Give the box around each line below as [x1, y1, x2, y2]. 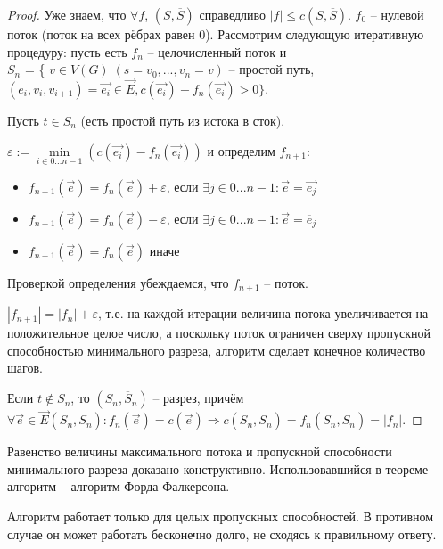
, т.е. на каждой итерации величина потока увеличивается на [97, 304, 429, 323]
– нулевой [370, 5, 424, 23]
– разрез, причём [152, 389, 244, 407]
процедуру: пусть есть [7, 42, 127, 61]
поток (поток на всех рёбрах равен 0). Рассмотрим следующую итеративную [7, 25, 424, 43]
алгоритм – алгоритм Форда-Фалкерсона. [7, 477, 230, 496]
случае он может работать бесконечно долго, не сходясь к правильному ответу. [7, 524, 437, 543]
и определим [207, 141, 275, 160]
